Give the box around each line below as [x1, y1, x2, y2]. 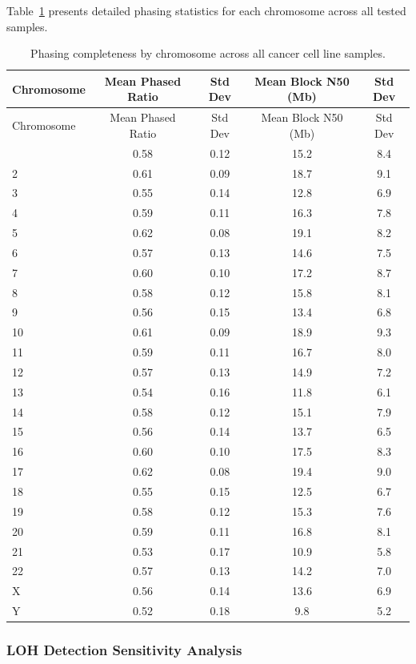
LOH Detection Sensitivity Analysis [6, 640, 242, 660]
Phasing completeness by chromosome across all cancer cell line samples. [30, 45, 386, 62]
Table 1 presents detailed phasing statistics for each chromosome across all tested [6, 2, 406, 18]
